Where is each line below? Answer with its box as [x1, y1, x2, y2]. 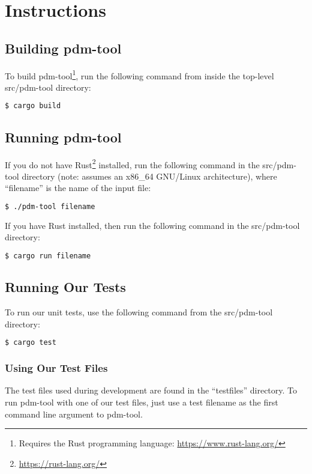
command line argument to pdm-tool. [5, 407, 143, 420]
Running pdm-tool [5, 127, 122, 146]
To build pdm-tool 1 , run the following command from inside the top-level [5, 67, 274, 82]
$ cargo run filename [5, 252, 91, 260]
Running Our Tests [5, 278, 126, 296]
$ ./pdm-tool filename [5, 202, 95, 211]
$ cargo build [5, 102, 61, 111]
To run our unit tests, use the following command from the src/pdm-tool [5, 306, 273, 318]
